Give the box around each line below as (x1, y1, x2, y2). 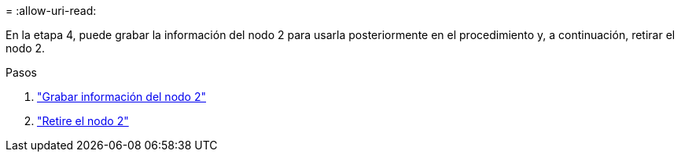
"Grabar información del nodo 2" (37, 90, 207, 103)
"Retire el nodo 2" (37, 114, 129, 127)
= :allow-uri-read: (6, 4, 97, 17)
